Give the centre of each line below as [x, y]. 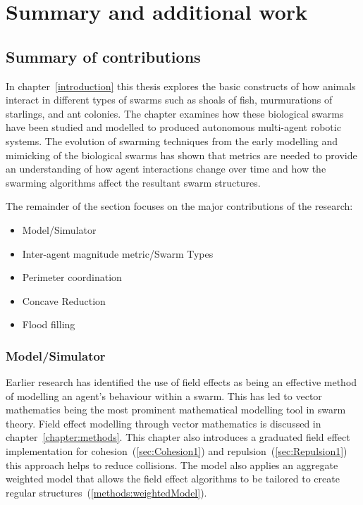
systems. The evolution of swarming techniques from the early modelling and [172, 141]
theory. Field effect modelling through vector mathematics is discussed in [164, 423]
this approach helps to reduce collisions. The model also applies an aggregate [172, 465]
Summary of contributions [103, 56]
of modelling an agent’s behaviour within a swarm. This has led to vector [164, 395]
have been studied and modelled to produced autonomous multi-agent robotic [173, 127]
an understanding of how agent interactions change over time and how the [166, 169]
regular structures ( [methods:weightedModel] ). [106, 492]
